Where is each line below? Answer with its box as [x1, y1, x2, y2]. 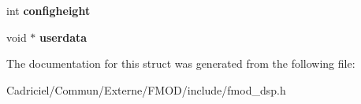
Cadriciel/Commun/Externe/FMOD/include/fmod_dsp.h [6, 81, 286, 98]
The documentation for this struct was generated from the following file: [6, 55, 355, 72]
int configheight [6, 2, 91, 18]
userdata [39, 28, 87, 45]
